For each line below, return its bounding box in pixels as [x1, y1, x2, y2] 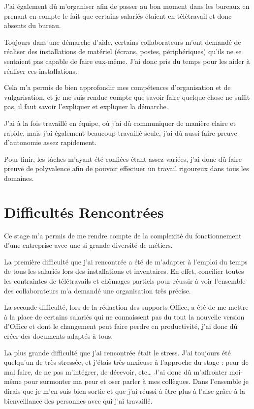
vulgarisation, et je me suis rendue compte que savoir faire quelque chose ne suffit [4, 91, 250, 102]
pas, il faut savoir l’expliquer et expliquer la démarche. [4, 101, 168, 112]
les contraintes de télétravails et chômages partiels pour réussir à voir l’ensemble [4, 276, 246, 286]
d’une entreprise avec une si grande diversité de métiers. [4, 240, 173, 250]
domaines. [4, 173, 34, 183]
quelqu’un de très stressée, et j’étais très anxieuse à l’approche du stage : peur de [4, 357, 249, 367]
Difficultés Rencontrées [4, 202, 164, 222]
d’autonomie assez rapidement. [4, 137, 97, 147]
